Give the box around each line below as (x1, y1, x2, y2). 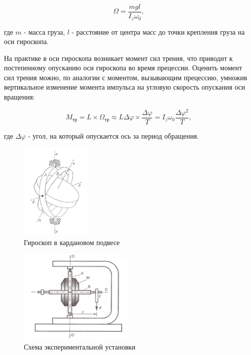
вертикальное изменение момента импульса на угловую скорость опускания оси (4, 82, 245, 92)
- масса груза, (24, 26, 65, 37)
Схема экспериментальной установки (24, 342, 136, 352)
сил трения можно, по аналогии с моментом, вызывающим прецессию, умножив (4, 72, 247, 82)
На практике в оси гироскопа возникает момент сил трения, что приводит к (4, 52, 233, 63)
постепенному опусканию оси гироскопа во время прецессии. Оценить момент (4, 62, 242, 73)
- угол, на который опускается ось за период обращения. (28, 130, 199, 141)
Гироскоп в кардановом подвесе (24, 237, 120, 247)
